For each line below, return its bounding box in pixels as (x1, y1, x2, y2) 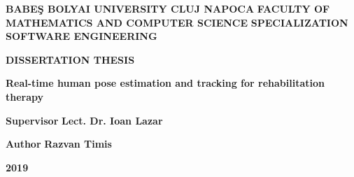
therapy (6, 89, 44, 104)
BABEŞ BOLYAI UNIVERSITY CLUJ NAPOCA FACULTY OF (6, 1, 330, 15)
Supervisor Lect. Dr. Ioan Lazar (6, 113, 163, 127)
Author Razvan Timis (6, 136, 112, 151)
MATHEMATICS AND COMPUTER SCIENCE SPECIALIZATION (6, 15, 348, 29)
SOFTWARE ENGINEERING (6, 29, 157, 43)
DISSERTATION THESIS (6, 52, 135, 66)
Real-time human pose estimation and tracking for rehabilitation (6, 76, 325, 90)
